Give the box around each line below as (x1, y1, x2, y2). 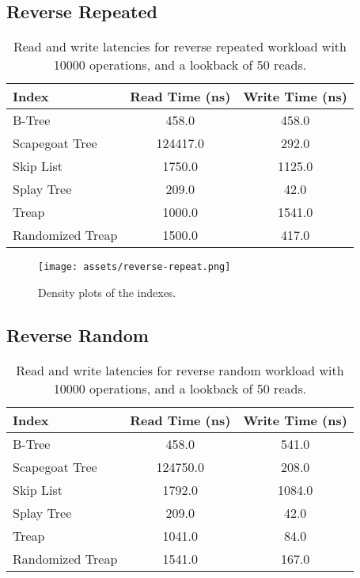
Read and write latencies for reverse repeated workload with (13, 37, 347, 56)
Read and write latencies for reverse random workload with (16, 360, 344, 379)
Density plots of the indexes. (38, 283, 176, 300)
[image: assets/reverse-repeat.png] (38, 261, 231, 273)
